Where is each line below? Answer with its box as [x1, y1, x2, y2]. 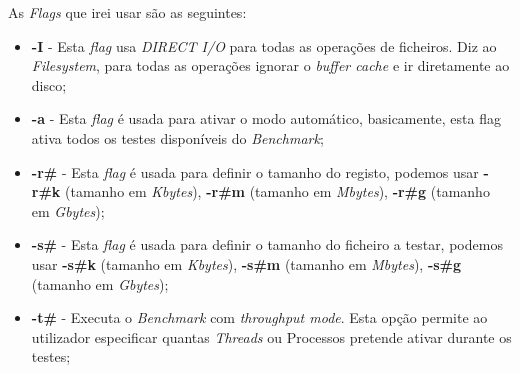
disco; [31, 74, 67, 95]
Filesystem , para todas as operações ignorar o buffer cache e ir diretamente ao [31, 55, 510, 76]
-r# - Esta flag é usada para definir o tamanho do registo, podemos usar [31, 161, 479, 182]
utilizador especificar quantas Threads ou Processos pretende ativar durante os [31, 326, 512, 347]
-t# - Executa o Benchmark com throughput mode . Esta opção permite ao [31, 307, 488, 328]
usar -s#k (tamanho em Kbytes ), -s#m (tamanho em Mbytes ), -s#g [31, 253, 462, 274]
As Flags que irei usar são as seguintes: [8, 2, 247, 22]
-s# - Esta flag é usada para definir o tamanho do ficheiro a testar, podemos [31, 234, 503, 255]
